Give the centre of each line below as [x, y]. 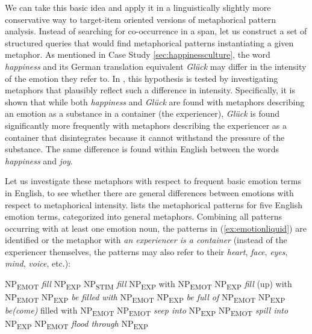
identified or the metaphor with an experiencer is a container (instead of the [146, 240]
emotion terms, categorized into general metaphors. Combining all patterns [144, 216]
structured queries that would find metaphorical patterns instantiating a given [149, 42]
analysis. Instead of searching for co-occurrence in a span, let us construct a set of [156, 31]
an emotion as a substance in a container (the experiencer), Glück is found [142, 113]
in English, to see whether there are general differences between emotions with [149, 192]
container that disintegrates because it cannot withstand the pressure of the [145, 137]
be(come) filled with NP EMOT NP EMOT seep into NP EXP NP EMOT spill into [147, 311]
